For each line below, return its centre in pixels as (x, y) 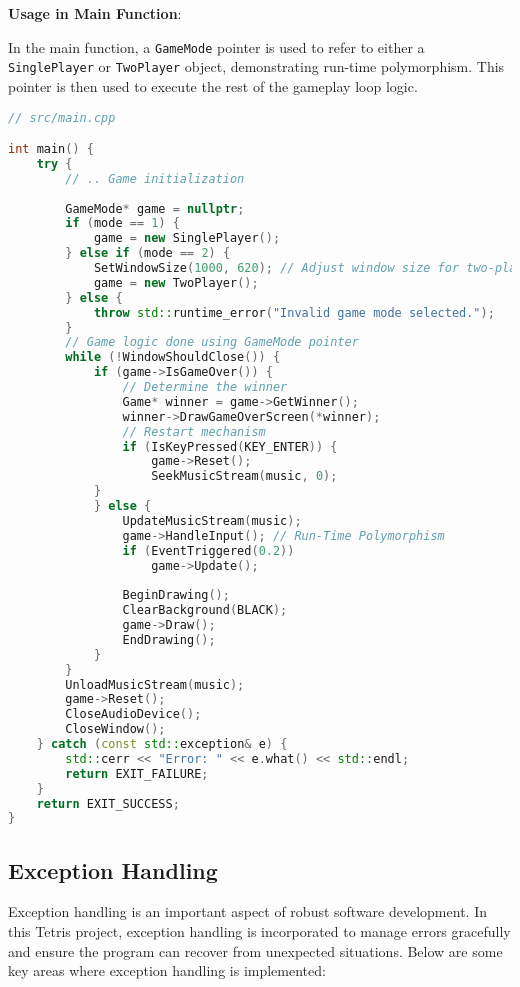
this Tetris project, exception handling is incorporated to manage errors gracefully (259, 931)
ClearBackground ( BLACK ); (205, 610)
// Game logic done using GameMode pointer (212, 342)
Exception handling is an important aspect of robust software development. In (247, 911)
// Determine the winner (205, 387)
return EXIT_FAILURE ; (137, 773)
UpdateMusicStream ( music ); (212, 520)
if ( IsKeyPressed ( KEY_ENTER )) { (230, 446)
